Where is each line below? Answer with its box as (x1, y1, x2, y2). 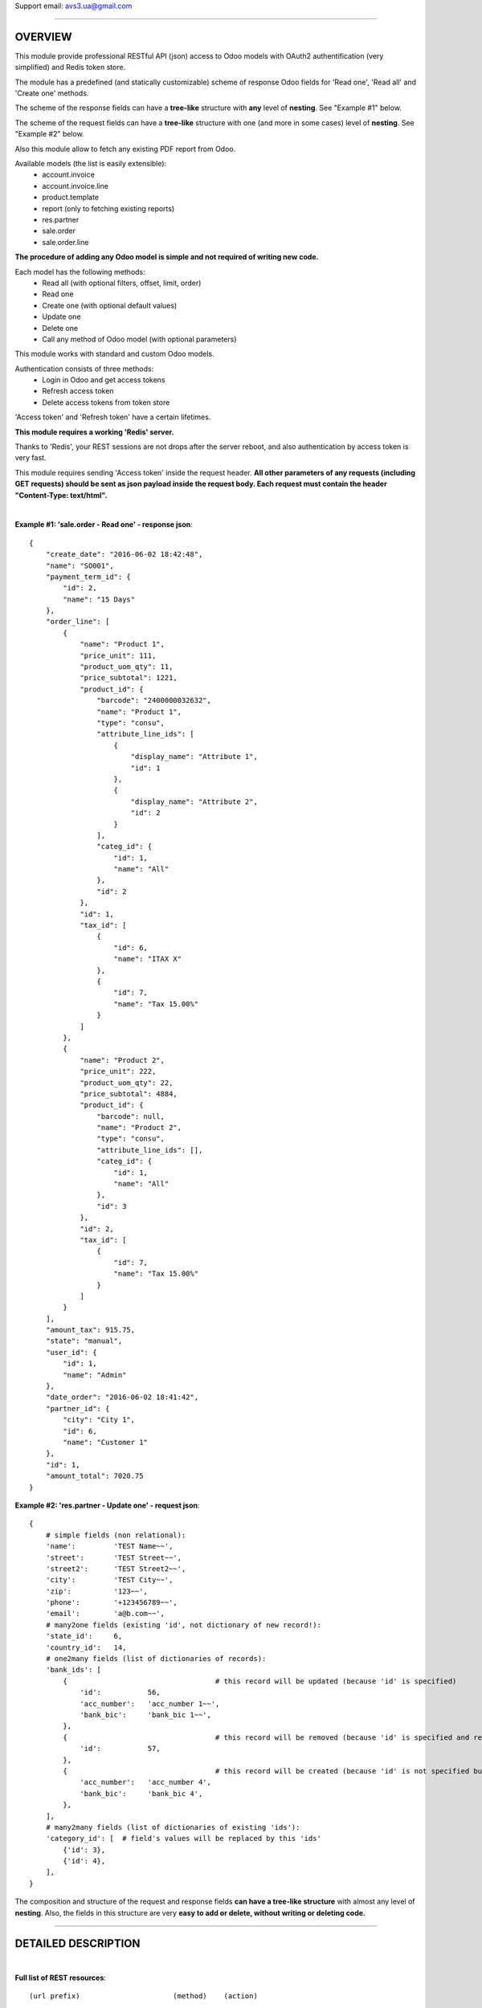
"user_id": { (45, 1348, 97, 1357)
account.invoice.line (42, 181, 108, 190)
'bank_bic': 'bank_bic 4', (80, 1789, 203, 1798)
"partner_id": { (45, 1404, 110, 1413)
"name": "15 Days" (63, 594, 136, 604)
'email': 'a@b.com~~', (45, 1609, 165, 1618)
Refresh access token (42, 386, 114, 396)
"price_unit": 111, (80, 651, 157, 660)
